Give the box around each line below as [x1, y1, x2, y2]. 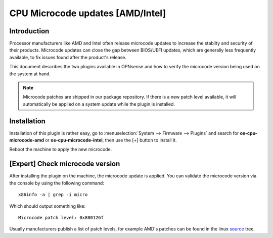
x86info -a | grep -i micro [18, 192, 88, 198]
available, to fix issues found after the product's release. [9, 54, 126, 60]
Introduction [9, 27, 50, 35]
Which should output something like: [9, 203, 86, 209]
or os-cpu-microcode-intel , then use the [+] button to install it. [44, 137, 177, 144]
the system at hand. [9, 71, 51, 77]
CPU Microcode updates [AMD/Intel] [9, 8, 166, 19]
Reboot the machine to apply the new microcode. [9, 147, 112, 153]
